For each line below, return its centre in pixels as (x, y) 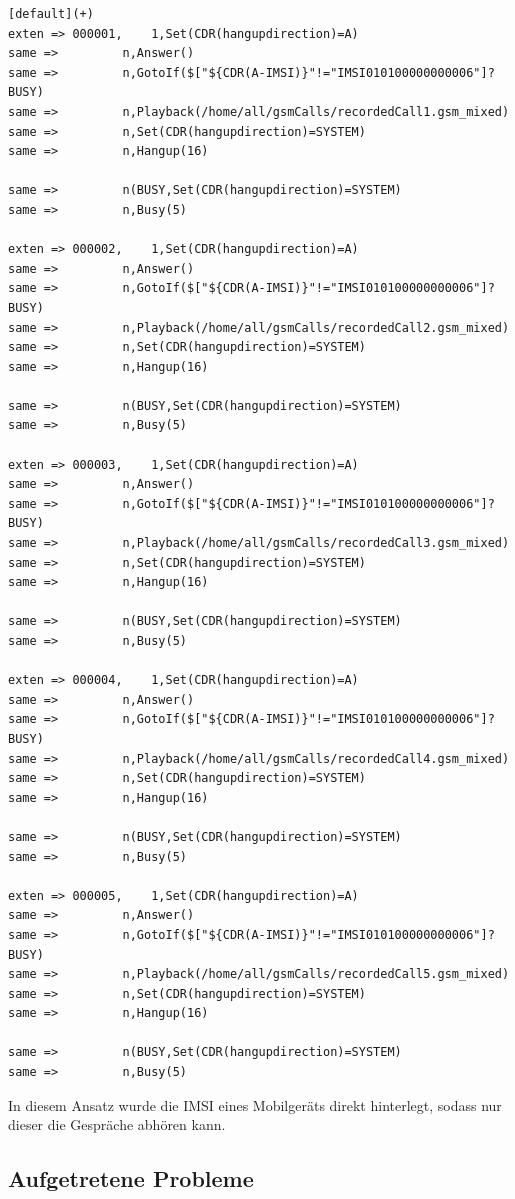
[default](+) (51, 14)
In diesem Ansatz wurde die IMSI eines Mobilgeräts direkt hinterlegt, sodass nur (255, 1104)
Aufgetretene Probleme (131, 1178)
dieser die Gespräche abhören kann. (117, 1124)
